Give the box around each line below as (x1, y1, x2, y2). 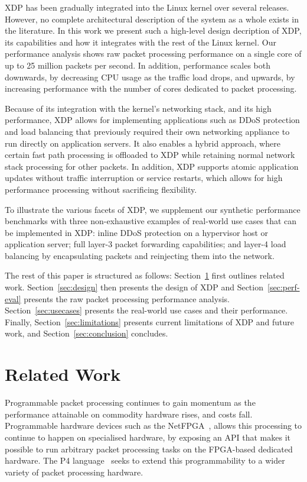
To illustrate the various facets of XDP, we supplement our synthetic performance (5, 203, 301, 215)
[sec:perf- (267, 281, 300, 293)
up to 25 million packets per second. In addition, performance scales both (5, 59, 270, 71)
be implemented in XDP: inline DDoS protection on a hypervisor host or (5, 226, 269, 238)
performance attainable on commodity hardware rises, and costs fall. (5, 407, 253, 420)
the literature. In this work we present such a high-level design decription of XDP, (5, 24, 302, 37)
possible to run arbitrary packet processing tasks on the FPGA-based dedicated (5, 442, 293, 455)
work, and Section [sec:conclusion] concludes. (5, 327, 168, 339)
